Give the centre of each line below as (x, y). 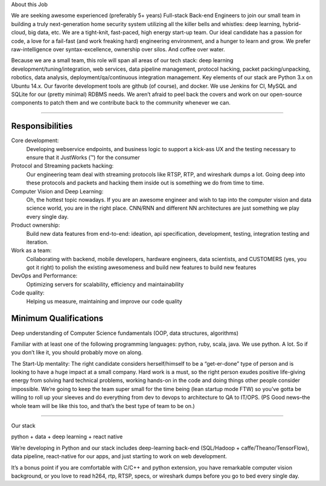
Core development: (35, 141)
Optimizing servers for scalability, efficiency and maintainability (105, 284)
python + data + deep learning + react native (67, 437)
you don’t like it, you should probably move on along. (77, 352)
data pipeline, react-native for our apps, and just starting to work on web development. (119, 456)
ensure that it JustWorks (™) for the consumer (83, 157)
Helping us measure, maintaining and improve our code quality (104, 301)
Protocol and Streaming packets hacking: (62, 166)
